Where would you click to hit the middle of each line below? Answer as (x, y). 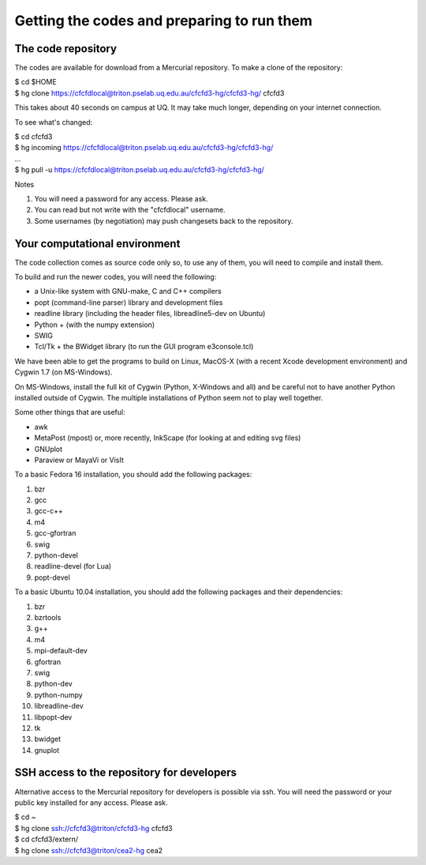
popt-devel (52, 577)
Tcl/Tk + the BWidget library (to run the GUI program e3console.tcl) (144, 347)
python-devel (56, 555)
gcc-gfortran (55, 533)
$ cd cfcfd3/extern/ (47, 839)
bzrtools (48, 617)
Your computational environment (97, 244)
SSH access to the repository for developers (125, 773)
